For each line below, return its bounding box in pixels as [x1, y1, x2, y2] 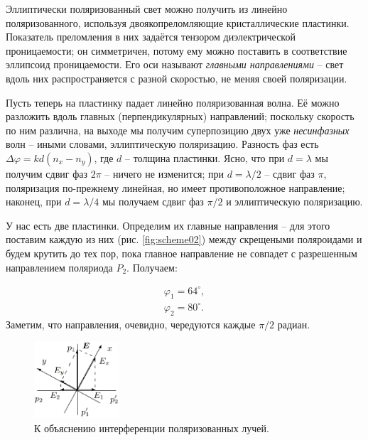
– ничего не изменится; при [104, 166, 224, 181]
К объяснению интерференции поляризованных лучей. [34, 420, 269, 435]
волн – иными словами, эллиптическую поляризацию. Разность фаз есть [6, 136, 319, 151]
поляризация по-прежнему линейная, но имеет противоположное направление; [6, 180, 345, 195]
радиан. [277, 316, 310, 331]
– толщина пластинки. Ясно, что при [125, 150, 285, 165]
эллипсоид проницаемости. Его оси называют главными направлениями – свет [6, 57, 344, 72]
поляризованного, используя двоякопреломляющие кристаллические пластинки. [6, 15, 350, 30]
